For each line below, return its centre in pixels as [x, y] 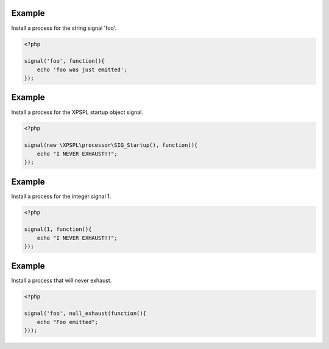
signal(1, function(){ [58, 229]
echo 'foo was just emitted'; [82, 69]
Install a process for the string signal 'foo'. [64, 28]
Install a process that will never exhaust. [62, 280]
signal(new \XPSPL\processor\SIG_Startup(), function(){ [111, 145]
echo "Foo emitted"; [68, 322]
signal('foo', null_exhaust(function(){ [85, 313]
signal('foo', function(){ [64, 61]
